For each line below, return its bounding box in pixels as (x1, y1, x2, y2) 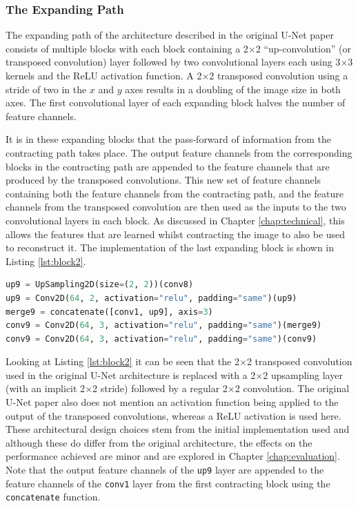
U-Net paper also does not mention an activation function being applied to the (6, 395, 339, 409)
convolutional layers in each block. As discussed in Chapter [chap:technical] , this (6, 213, 345, 227)
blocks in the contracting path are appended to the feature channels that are (6, 159, 330, 173)
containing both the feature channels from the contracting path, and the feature (6, 186, 344, 200)
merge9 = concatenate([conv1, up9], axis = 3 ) (6, 306, 213, 317)
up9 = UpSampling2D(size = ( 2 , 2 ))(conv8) (6, 280, 194, 290)
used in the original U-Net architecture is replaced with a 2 (6, 367, 256, 382)
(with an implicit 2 (6, 381, 86, 396)
